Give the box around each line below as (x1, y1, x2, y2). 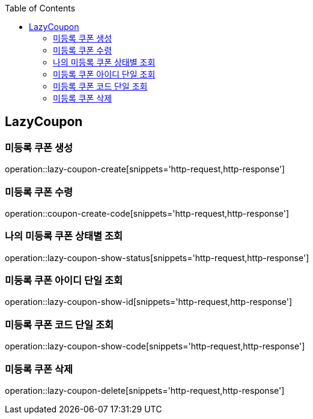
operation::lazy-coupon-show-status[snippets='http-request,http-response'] (5, 252, 309, 263)
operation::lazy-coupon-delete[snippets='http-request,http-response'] (5, 385, 285, 396)
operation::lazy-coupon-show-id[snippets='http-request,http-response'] (5, 297, 293, 307)
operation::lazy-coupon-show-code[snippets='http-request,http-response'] (5, 341, 305, 352)
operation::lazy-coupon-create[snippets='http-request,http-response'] (5, 164, 285, 175)
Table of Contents (5, 3, 76, 13)
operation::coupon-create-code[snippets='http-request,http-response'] (5, 208, 290, 219)
